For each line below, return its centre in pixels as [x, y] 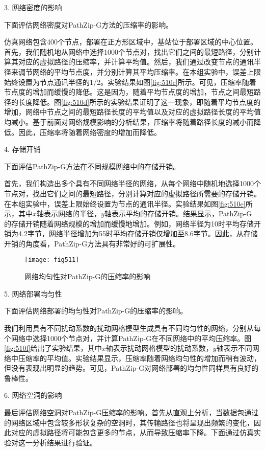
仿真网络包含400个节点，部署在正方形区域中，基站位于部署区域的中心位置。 [131, 42]
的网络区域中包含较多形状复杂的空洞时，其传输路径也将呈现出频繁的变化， [129, 422]
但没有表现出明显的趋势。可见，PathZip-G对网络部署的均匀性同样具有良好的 [131, 368]
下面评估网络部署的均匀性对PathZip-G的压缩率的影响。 [96, 311]
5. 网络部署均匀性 [33, 293]
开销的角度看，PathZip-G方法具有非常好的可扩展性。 [92, 243]
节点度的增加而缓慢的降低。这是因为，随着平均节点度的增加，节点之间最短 [129, 92]
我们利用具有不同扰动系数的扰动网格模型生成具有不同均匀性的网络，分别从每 [132, 328]
